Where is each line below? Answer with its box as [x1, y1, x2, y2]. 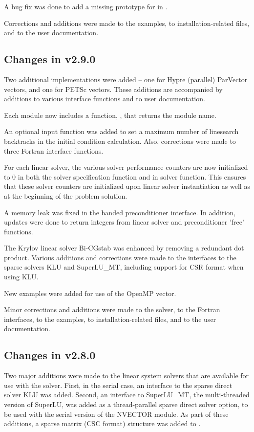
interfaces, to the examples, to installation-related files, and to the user [4, 314, 216, 324]
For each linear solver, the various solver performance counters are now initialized [4, 162, 248, 172]
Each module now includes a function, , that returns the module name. [4, 110, 216, 120]
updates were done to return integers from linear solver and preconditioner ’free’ [4, 217, 244, 227]
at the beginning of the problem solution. [4, 190, 127, 201]
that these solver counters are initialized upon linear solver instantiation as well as [4, 181, 250, 191]
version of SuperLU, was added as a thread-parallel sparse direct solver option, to [4, 399, 248, 409]
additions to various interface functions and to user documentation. [4, 93, 205, 104]
